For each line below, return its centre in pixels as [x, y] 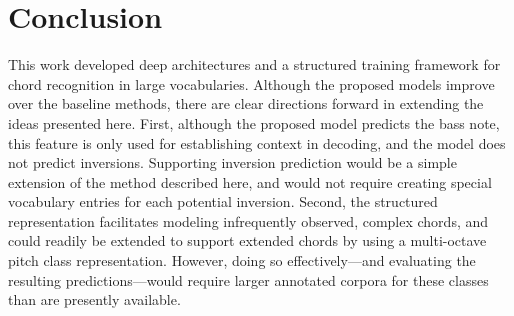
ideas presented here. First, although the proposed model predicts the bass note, [254, 122]
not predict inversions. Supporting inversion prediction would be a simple [232, 162]
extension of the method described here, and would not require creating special [250, 181]
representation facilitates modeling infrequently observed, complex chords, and [248, 220]
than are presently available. [94, 299]
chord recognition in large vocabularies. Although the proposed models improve [251, 83]
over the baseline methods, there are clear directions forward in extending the [246, 103]
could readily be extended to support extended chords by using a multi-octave [247, 240]
